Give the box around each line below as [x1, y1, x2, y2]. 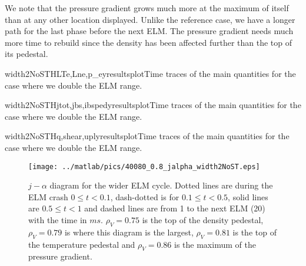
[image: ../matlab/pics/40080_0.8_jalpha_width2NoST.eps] [28, 162, 260, 171]
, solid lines [228, 190, 268, 203]
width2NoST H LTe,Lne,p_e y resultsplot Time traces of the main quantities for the [5, 67, 296, 79]
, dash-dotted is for [110, 190, 179, 203]
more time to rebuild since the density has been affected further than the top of [5, 36, 292, 48]
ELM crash [28, 190, 68, 203]
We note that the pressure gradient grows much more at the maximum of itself [5, 2, 289, 14]
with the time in [28, 213, 87, 225]
